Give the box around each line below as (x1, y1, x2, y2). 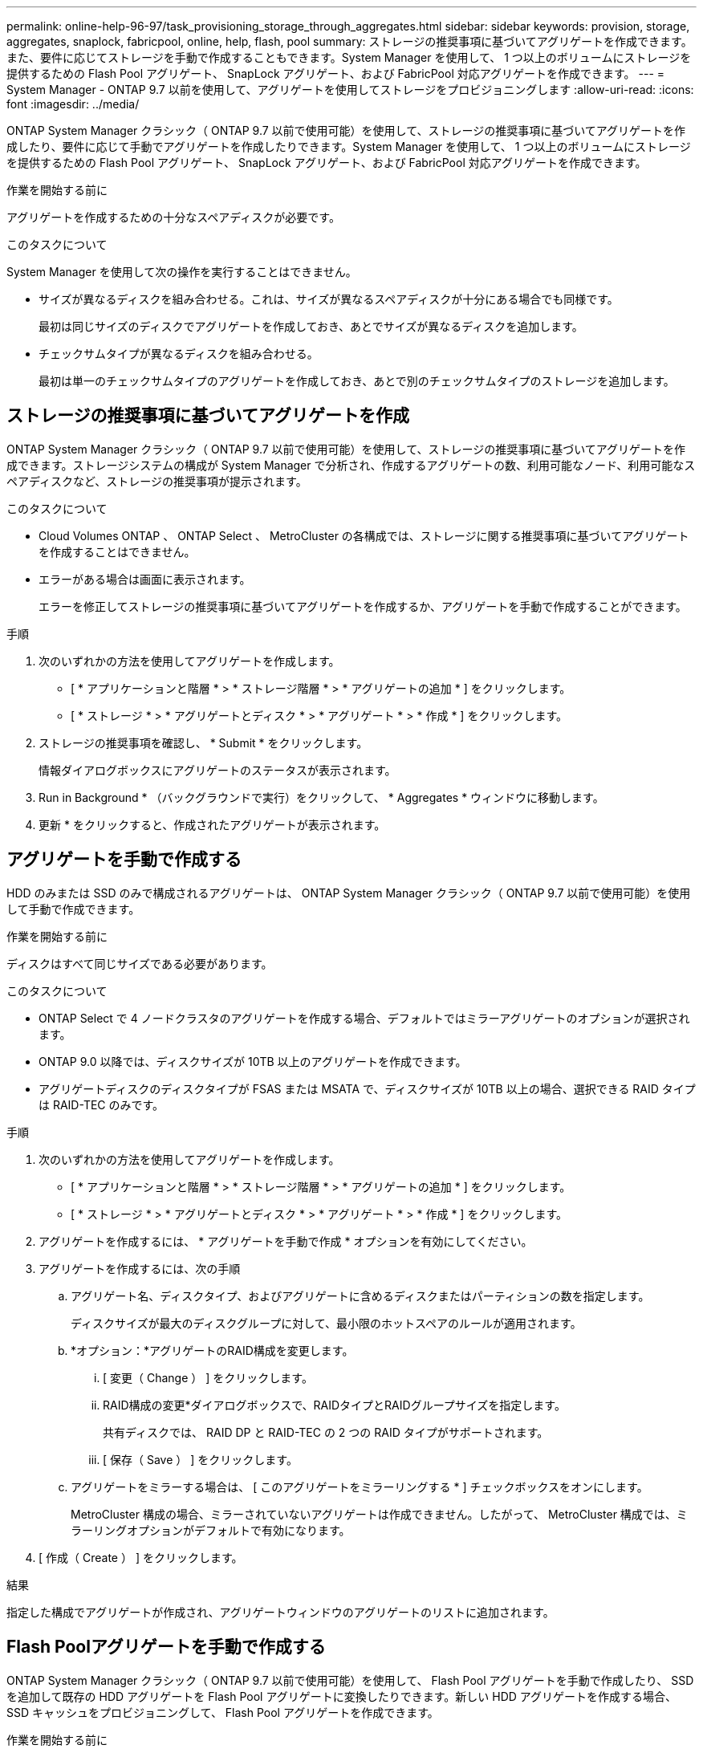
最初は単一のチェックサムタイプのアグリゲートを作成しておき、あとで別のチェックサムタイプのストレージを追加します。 (39, 374, 675, 388)
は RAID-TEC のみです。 (39, 1097, 165, 1112)
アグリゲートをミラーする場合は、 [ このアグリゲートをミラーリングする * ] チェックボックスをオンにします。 (71, 1479, 648, 1494)
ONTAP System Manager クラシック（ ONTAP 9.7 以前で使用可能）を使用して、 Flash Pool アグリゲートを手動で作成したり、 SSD (6, 1673, 694, 1687)
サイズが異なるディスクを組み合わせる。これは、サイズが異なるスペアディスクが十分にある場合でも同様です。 (39, 292, 619, 306)
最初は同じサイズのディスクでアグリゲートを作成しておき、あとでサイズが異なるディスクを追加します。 (39, 319, 583, 333)
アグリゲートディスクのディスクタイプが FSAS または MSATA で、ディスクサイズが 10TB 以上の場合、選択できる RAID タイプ (39, 1081, 696, 1096)
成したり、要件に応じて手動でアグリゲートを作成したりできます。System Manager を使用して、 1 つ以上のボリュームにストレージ (6, 140, 691, 153)
